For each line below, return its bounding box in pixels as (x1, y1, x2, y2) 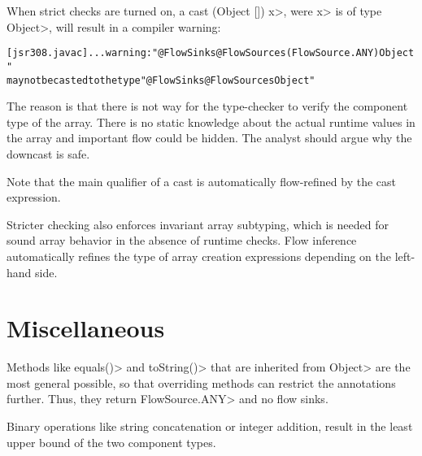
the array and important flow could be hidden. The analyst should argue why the (7, 129, 412, 146)
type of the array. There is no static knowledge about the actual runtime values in (7, 113, 415, 130)
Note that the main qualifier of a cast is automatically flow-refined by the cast (7, 172, 397, 189)
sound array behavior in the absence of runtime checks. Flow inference (7, 232, 357, 249)
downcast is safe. (7, 145, 90, 162)
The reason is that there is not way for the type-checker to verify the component (7, 98, 408, 115)
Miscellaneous (7, 311, 165, 345)
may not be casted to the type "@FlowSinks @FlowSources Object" (7, 74, 315, 86)
